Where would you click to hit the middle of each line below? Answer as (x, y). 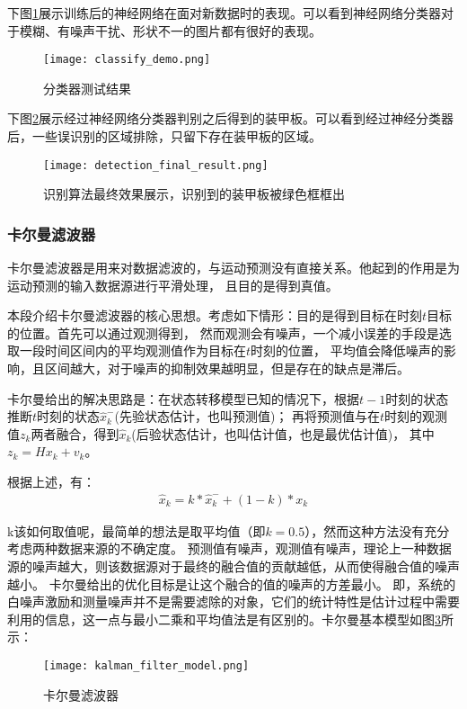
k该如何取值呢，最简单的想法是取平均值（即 (137, 530)
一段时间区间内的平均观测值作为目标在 (132, 350)
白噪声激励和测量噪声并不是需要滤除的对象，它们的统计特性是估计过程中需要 (233, 601)
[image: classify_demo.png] (127, 60)
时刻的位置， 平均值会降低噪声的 (347, 350)
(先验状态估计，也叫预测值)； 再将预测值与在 (247, 416)
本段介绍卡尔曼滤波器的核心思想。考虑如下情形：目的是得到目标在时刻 (215, 315)
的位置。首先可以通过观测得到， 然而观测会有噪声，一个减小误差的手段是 (223, 332)
